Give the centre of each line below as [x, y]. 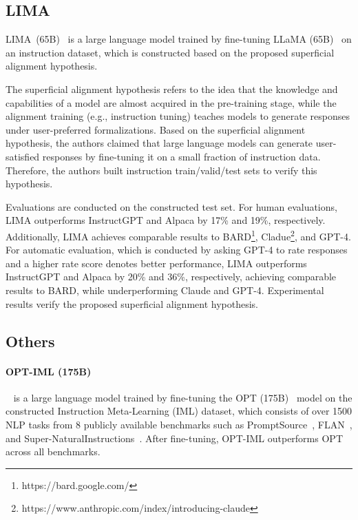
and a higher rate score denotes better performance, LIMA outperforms [156, 263]
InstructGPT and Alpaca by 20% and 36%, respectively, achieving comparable [171, 277]
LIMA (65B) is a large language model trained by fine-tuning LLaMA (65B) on [179, 39]
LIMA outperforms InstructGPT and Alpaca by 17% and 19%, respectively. [166, 220]
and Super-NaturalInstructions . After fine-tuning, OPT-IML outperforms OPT [174, 438]
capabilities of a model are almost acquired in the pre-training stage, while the [171, 102]
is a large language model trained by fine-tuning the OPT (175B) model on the [183, 397]
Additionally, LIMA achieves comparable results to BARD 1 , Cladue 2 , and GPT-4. [178, 235]
